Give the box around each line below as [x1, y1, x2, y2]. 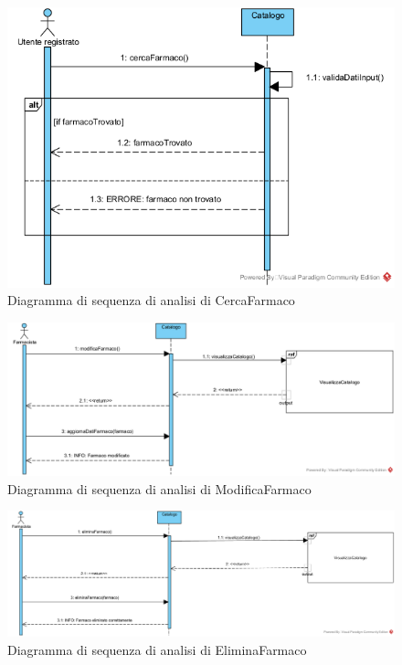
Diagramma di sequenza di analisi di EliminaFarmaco [7, 639, 307, 659]
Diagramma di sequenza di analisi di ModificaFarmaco [7, 479, 312, 498]
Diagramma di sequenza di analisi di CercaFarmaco [7, 290, 295, 310]
